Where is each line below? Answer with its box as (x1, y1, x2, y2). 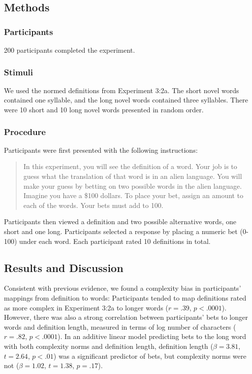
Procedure (4, 125, 46, 137)
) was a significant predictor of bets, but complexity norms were (53, 350, 247, 361)
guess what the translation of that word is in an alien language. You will (23, 171, 242, 181)
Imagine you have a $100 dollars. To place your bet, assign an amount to (23, 190, 244, 201)
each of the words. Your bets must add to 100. (23, 200, 163, 210)
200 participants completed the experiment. (4, 45, 135, 55)
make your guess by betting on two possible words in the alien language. (23, 180, 242, 191)
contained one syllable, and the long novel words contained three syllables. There (4, 95, 248, 105)
